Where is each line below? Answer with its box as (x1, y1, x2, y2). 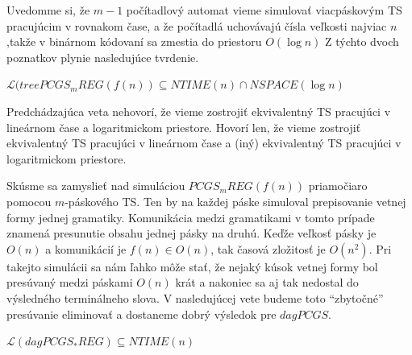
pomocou (6, 192, 52, 209)
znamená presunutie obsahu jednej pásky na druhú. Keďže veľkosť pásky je (6, 225, 377, 241)
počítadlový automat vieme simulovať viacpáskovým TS (126, 2, 402, 18)
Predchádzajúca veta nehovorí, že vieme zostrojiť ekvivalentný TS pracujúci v (6, 102, 391, 119)
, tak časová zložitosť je (210, 240, 326, 257)
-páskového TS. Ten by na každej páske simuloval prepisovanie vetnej (65, 192, 406, 209)
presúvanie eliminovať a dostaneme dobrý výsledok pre (6, 305, 277, 322)
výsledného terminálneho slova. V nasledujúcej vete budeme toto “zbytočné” (6, 289, 384, 306)
